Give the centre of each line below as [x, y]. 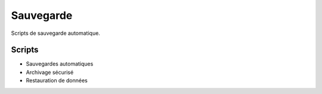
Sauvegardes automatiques [60, 64]
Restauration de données [57, 80]
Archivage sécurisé [50, 72]
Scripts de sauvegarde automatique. [56, 33]
